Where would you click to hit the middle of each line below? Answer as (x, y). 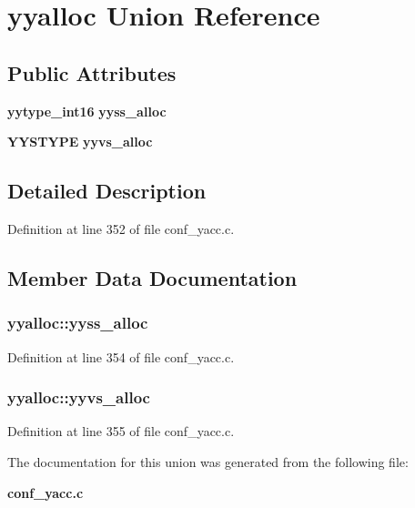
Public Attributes (92, 72)
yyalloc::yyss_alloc (78, 323)
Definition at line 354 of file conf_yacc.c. (121, 356)
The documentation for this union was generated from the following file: (208, 461)
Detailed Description (107, 191)
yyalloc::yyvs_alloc (79, 397)
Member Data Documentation (152, 277)
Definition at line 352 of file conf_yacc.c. (121, 228)
